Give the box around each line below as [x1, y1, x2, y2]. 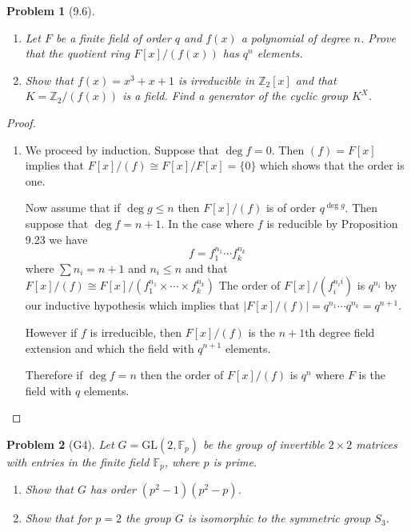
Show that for [25, 510, 92, 526]
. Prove [360, 29, 396, 46]
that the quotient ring [25, 45, 130, 62]
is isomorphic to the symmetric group [187, 510, 371, 526]
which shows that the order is [260, 157, 405, 174]
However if [25, 323, 78, 340]
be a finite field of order [55, 29, 171, 46]
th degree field [305, 323, 375, 340]
